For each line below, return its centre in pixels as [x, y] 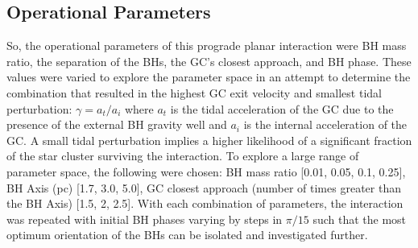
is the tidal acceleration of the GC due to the [282, 108]
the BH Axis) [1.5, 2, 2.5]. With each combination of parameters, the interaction [205, 203]
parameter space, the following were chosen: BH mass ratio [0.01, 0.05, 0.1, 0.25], [206, 171]
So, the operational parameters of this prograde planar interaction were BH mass [207, 45]
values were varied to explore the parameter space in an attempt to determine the [209, 77]
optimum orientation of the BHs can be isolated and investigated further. [187, 235]
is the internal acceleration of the [325, 124]
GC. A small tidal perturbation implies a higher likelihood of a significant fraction [209, 140]
